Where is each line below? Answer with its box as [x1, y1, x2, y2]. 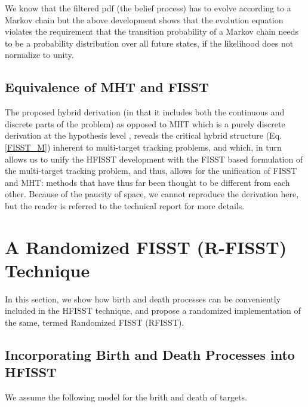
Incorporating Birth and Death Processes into [5, 345, 295, 363]
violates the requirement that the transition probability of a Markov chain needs [5, 25, 299, 38]
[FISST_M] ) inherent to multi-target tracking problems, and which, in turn [5, 140, 282, 153]
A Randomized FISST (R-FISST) [5, 234, 287, 259]
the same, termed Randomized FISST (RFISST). [5, 316, 184, 329]
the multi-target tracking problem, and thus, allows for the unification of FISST [5, 164, 297, 177]
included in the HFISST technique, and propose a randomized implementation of [5, 304, 301, 317]
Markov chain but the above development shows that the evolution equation [5, 13, 284, 26]
